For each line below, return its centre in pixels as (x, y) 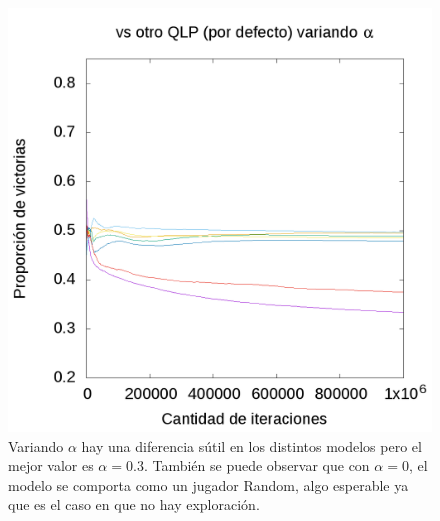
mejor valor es (51, 465)
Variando (36, 445)
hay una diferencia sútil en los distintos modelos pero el (251, 445)
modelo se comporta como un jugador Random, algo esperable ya (208, 484)
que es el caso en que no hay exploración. (134, 504)
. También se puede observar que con (256, 465)
